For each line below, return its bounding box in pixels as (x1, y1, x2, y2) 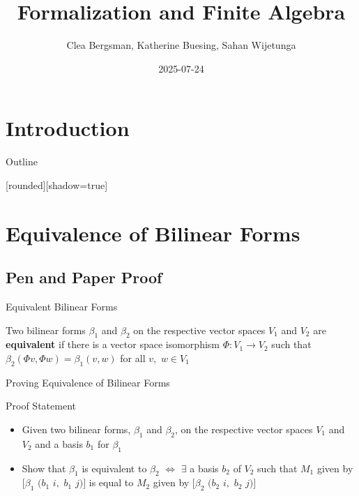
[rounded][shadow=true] (6, 177, 108, 192)
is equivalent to (82, 460, 147, 475)
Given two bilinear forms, (22, 421, 131, 436)
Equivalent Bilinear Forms (6, 299, 118, 314)
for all (120, 351, 146, 365)
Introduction (6, 114, 130, 142)
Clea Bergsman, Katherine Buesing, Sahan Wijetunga (66, 38, 296, 52)
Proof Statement (6, 398, 76, 413)
